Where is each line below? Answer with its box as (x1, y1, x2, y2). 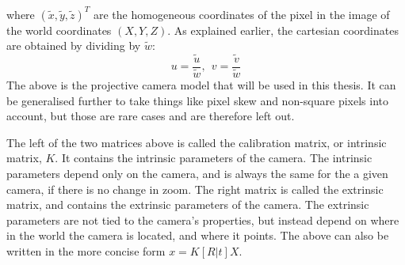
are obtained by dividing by (6, 37, 141, 54)
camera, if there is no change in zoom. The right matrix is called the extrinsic (6, 180, 384, 197)
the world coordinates (6, 21, 112, 38)
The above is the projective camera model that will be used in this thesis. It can (6, 77, 396, 93)
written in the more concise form (6, 242, 166, 259)
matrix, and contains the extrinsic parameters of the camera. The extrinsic (6, 196, 369, 213)
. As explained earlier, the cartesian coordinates (167, 21, 399, 38)
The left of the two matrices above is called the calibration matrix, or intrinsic (6, 134, 387, 150)
